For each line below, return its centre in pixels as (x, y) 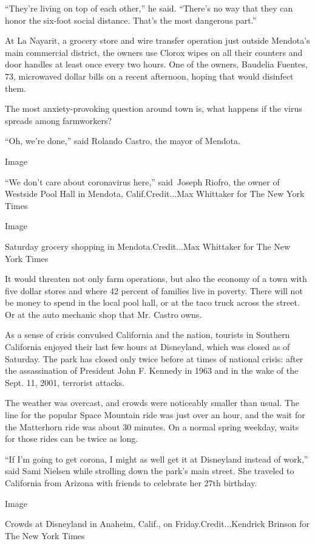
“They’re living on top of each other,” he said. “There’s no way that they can (149, 8)
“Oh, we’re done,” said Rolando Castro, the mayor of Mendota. (123, 141)
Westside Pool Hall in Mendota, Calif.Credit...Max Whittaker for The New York (155, 194)
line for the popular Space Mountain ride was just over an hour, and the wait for (155, 415)
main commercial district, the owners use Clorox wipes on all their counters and (154, 52)
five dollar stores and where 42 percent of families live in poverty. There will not (154, 290)
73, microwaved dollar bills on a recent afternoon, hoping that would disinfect (149, 76)
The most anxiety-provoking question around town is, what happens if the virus (154, 108)
